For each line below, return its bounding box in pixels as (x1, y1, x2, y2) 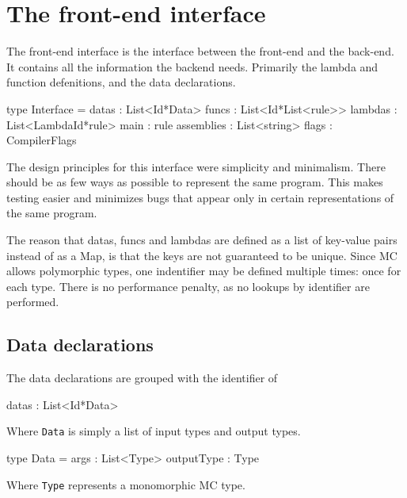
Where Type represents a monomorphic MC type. (6, 476, 245, 492)
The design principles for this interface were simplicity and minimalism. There (6, 158, 386, 174)
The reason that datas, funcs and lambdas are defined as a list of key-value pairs (6, 232, 397, 248)
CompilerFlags (6, 132, 77, 148)
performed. (6, 293, 59, 310)
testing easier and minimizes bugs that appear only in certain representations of (6, 189, 394, 205)
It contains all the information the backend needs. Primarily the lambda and (6, 58, 378, 75)
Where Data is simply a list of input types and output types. (6, 423, 301, 439)
